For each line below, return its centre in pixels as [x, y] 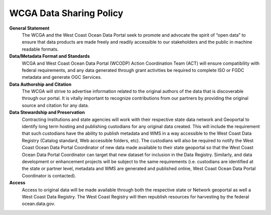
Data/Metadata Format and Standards [50, 56]
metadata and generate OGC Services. [62, 77]
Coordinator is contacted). [49, 175]
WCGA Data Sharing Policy [66, 13]
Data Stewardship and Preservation [47, 113]
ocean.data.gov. [38, 204]
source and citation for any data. [55, 105]
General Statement [29, 28]
